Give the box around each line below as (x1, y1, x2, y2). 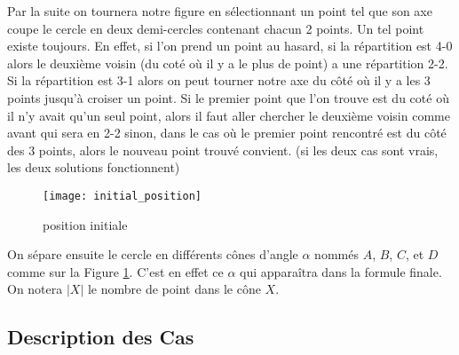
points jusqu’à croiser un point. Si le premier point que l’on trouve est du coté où (7, 88, 449, 106)
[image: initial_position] (43, 189, 202, 202)
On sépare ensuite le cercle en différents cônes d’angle (7, 245, 298, 264)
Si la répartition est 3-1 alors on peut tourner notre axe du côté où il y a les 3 (7, 71, 431, 90)
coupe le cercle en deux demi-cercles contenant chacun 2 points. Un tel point (7, 19, 424, 37)
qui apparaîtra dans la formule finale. (240, 262, 442, 280)
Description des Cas (7, 323, 194, 351)
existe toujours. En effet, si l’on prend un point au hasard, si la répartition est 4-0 (7, 36, 453, 55)
